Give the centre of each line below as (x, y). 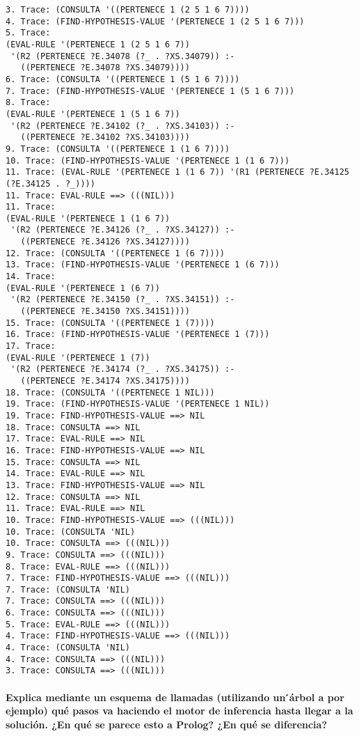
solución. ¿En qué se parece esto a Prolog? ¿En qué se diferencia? (167, 724)
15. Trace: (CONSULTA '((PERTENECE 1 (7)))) (110, 323)
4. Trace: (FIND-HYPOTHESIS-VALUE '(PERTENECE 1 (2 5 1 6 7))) (155, 21)
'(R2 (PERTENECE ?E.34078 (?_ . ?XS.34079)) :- (123, 56)
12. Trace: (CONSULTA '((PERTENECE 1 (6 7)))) (115, 253)
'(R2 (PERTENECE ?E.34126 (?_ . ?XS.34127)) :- (123, 230)
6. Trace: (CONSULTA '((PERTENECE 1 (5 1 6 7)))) (123, 79)
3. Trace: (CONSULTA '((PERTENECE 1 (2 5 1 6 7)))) (128, 10)
